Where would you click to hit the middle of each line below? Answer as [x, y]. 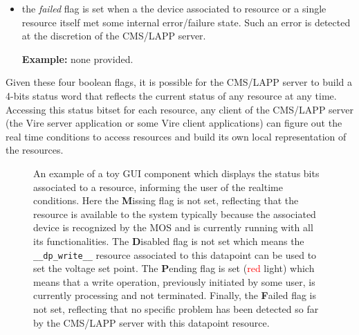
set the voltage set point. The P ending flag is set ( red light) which [174, 268]
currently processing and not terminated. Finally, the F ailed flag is [175, 295]
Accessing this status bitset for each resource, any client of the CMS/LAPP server [180, 109]
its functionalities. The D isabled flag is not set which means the [169, 241]
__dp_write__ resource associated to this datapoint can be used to [175, 254]
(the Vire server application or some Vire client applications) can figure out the [174, 123]
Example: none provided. [77, 58]
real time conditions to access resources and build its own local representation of [176, 136]
